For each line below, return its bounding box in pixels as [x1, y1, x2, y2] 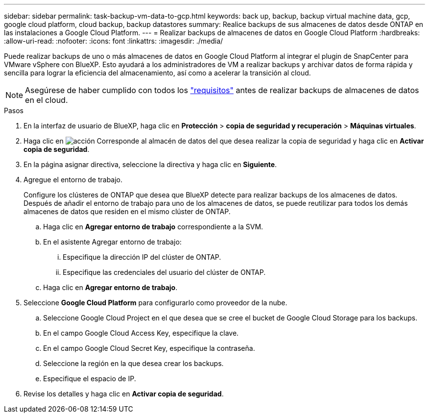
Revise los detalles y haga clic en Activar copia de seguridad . [24, 390, 224, 398]
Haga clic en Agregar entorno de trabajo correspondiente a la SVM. [43, 222, 263, 231]
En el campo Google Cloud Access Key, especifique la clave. [43, 329, 239, 337]
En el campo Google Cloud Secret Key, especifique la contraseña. [43, 344, 255, 352]
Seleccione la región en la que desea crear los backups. [43, 359, 224, 368]
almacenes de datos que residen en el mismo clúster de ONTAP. [24, 207, 231, 216]
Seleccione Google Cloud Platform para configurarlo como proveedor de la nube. [24, 298, 287, 307]
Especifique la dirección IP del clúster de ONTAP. [63, 253, 221, 261]
